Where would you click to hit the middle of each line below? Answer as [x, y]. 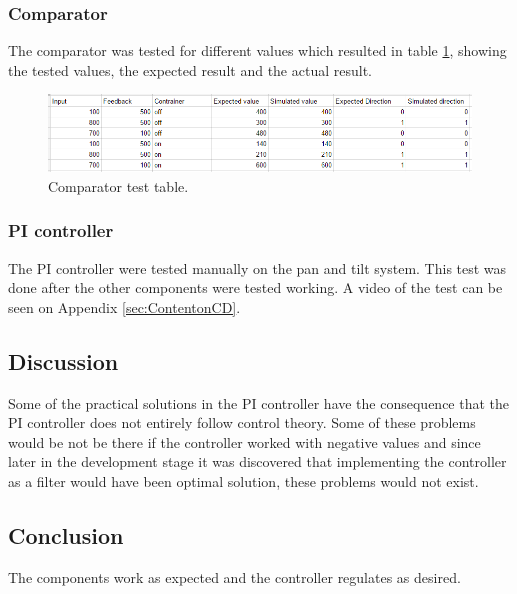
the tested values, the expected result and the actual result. [190, 69]
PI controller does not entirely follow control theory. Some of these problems [242, 422]
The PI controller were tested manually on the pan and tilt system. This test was [257, 267]
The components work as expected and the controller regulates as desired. [234, 576]
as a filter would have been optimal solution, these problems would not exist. [243, 481]
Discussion [63, 360]
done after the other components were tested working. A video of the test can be [255, 287]
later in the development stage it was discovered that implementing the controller [257, 461]
